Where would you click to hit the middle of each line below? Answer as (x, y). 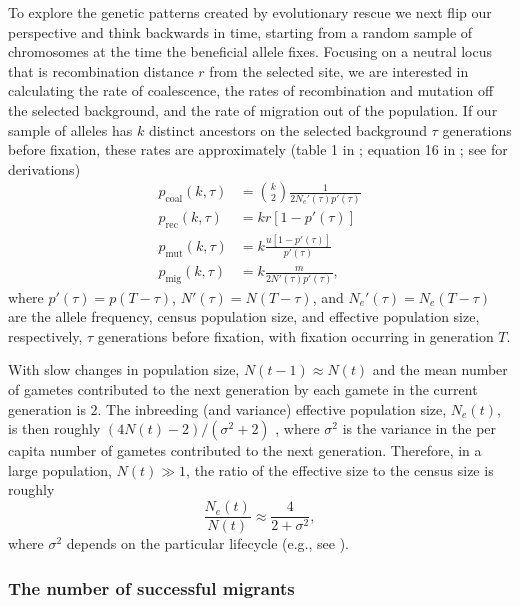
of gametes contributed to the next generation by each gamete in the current (243, 389)
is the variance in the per (419, 428)
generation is (47, 408)
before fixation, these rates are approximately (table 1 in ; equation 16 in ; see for (258, 149)
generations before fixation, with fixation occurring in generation (295, 335)
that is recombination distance (101, 70)
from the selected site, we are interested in (339, 70)
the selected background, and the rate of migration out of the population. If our (253, 109)
